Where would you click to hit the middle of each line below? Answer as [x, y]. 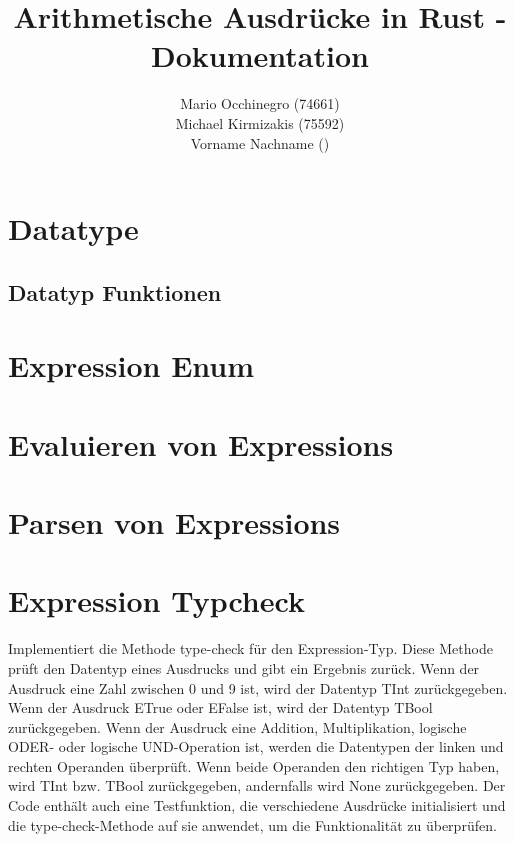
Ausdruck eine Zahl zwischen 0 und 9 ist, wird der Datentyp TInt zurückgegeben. [258, 687]
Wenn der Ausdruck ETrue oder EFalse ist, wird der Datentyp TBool [220, 707]
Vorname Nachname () [260, 142]
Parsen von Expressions [174, 522]
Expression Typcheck [156, 600]
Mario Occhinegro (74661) [260, 103]
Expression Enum [131, 365]
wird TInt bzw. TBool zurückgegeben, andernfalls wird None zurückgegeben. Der [257, 785]
